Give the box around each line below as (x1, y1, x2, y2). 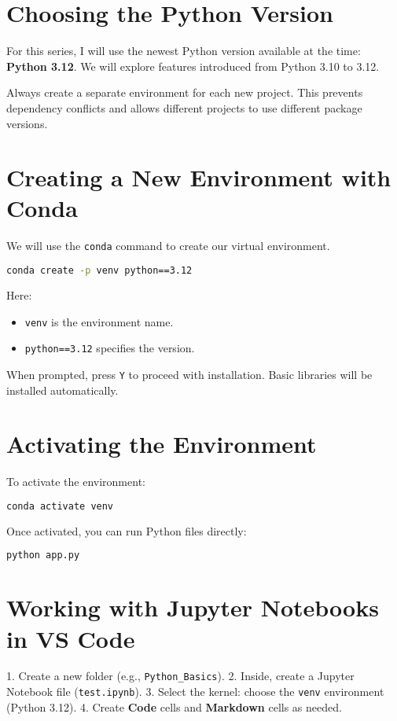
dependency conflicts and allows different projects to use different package (6, 99, 362, 116)
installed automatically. (6, 381, 119, 398)
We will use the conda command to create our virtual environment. (6, 237, 330, 254)
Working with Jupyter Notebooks (6, 591, 379, 624)
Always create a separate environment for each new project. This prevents (6, 84, 363, 101)
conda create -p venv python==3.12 (6, 265, 193, 277)
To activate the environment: (6, 473, 145, 490)
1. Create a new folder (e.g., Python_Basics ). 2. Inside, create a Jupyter (6, 668, 355, 684)
